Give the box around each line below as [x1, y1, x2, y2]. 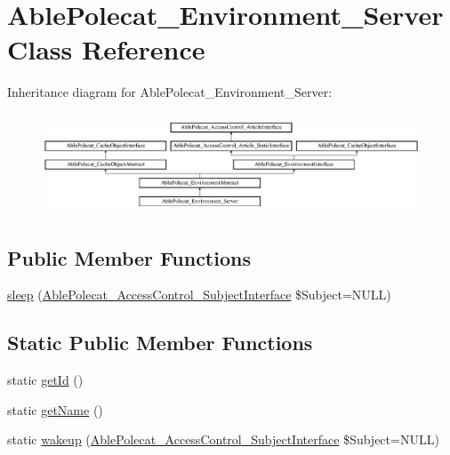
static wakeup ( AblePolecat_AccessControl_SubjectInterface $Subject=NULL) [7, 430, 439, 449]
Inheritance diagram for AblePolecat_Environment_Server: [7, 83, 333, 101]
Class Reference [7, 31, 205, 68]
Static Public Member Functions [7, 329, 313, 356]
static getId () [7, 371, 84, 389]
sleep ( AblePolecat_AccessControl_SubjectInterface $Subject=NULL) [7, 285, 391, 304]
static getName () [7, 400, 103, 419]
